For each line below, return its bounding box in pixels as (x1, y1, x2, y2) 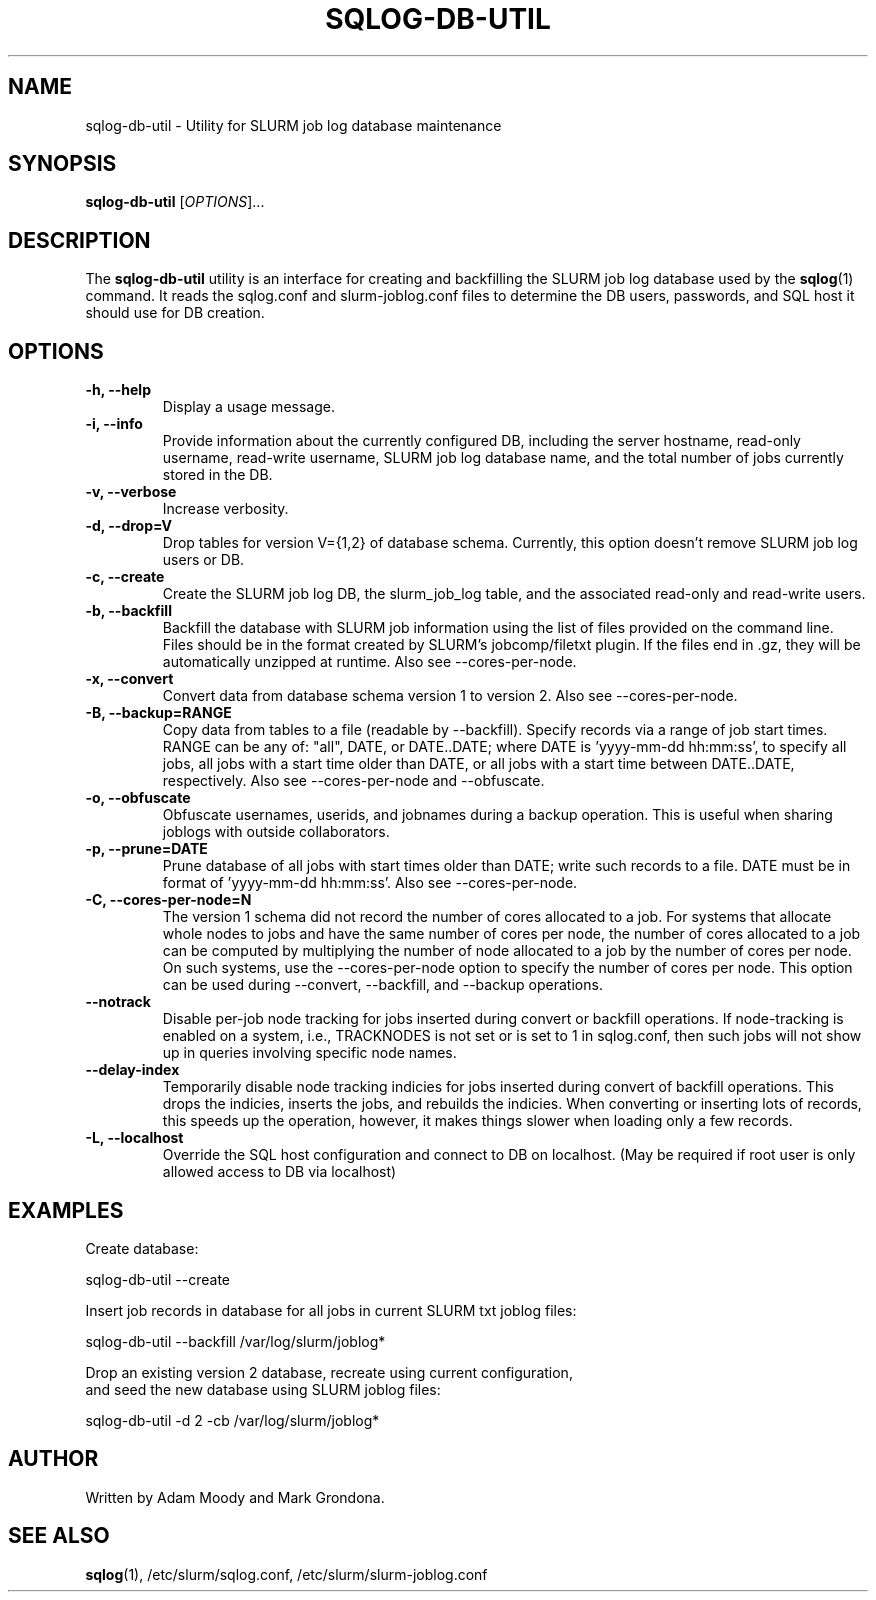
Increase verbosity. (162, 500, 289, 518)
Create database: (85, 1239, 199, 1257)
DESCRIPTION (8, 227, 151, 253)
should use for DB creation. (85, 304, 265, 322)
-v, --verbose (85, 483, 177, 501)
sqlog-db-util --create (85, 1270, 231, 1288)
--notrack (85, 993, 151, 1011)
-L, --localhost (85, 1129, 184, 1147)
